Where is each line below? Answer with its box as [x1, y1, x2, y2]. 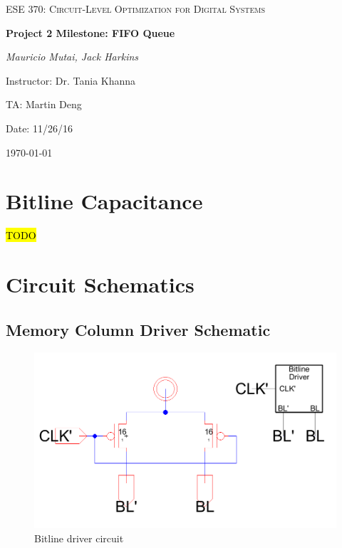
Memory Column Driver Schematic [6, 318, 271, 340]
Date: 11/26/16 [6, 120, 73, 135]
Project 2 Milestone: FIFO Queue [6, 25, 175, 40]
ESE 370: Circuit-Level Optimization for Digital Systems [6, 1, 265, 16]
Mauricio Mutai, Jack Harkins [6, 49, 139, 64]
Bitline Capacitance [6, 186, 203, 216]
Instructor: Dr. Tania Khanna [6, 73, 136, 88]
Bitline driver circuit [34, 530, 124, 545]
